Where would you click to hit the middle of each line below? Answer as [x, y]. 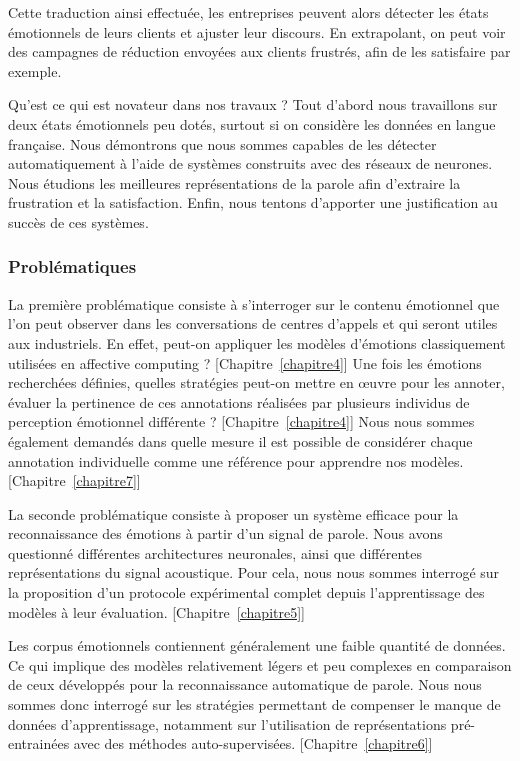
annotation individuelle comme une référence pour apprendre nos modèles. [236, 460]
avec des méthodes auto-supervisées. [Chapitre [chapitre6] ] [253, 743]
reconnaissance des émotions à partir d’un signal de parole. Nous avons [225, 533]
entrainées [39, 743]
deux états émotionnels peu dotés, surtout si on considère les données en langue [252, 123]
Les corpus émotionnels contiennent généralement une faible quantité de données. [257, 645]
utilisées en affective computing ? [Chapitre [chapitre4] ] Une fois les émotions [245, 362]
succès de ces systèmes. [78, 221]
